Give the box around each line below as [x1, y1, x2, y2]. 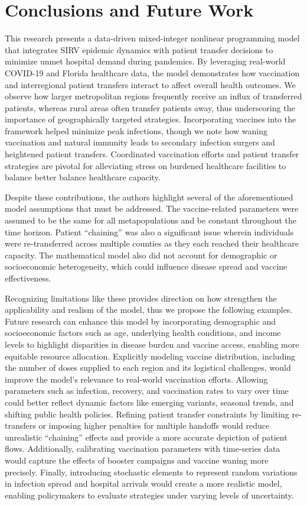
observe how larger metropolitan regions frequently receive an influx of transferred [5, 90, 302, 102]
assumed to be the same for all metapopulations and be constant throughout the [5, 214, 296, 226]
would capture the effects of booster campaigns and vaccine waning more [5, 454, 269, 466]
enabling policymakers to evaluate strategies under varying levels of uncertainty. [5, 488, 294, 501]
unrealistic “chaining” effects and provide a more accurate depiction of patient [5, 430, 288, 443]
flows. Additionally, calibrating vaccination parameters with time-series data [5, 442, 280, 455]
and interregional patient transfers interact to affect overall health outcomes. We [5, 78, 296, 90]
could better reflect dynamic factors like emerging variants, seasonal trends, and [5, 396, 294, 408]
